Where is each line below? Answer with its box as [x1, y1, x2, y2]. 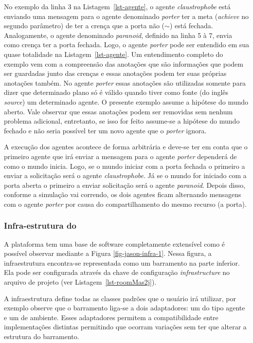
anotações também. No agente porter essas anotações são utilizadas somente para [4, 77, 246, 88]
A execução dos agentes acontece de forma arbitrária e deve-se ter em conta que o [4, 142, 248, 152]
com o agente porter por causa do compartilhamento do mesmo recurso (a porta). [4, 199, 247, 209]
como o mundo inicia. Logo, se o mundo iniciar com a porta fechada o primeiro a [4, 161, 245, 171]
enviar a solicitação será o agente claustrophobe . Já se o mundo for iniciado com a [4, 170, 247, 181]
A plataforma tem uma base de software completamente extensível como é [4, 238, 225, 249]
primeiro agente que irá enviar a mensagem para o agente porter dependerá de [4, 151, 237, 161]
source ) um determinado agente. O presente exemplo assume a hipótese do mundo [4, 96, 249, 107]
